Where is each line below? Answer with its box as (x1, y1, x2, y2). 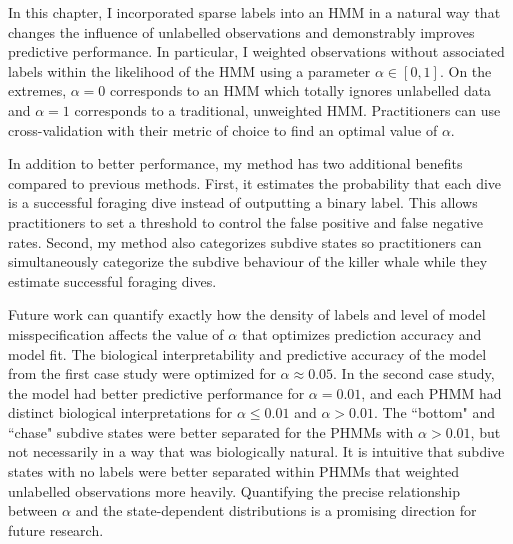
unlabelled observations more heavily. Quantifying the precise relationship (8, 480, 461, 501)
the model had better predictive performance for (8, 382, 305, 403)
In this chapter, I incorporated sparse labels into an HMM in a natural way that (8, 2, 501, 22)
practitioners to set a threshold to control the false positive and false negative (8, 211, 484, 232)
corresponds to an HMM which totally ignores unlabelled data (110, 80, 492, 101)
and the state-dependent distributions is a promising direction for (75, 500, 477, 521)
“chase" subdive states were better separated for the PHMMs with (8, 421, 414, 442)
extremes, (8, 80, 67, 101)
